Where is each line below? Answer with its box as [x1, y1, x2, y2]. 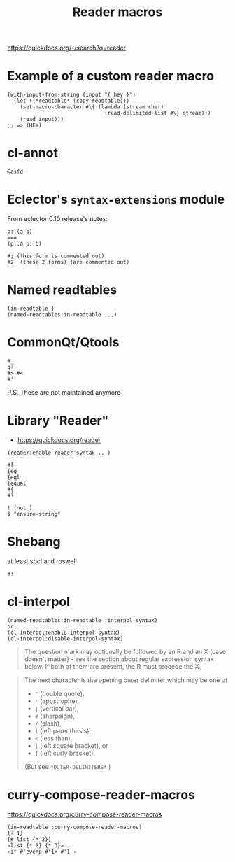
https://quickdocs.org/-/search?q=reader [7, 43, 127, 52]
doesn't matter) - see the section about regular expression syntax [24, 655, 214, 663]
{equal [7, 480, 27, 487]
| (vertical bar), [34, 704, 79, 712]
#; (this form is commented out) [7, 253, 105, 260]
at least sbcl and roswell [7, 557, 77, 565]
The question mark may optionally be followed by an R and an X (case [24, 647, 226, 656]
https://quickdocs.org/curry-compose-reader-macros [7, 810, 162, 819]
